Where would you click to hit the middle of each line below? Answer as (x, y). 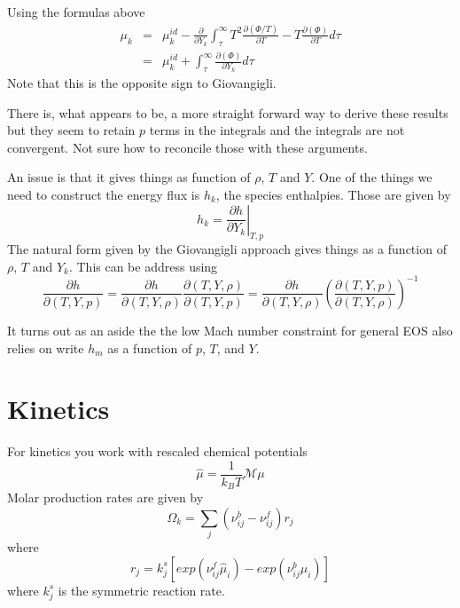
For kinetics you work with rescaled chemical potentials (157, 451)
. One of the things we (372, 177)
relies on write (46, 347)
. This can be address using (143, 266)
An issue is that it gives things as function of (129, 177)
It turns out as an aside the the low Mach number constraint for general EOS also (230, 330)
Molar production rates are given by (105, 497)
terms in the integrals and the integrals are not (277, 130)
